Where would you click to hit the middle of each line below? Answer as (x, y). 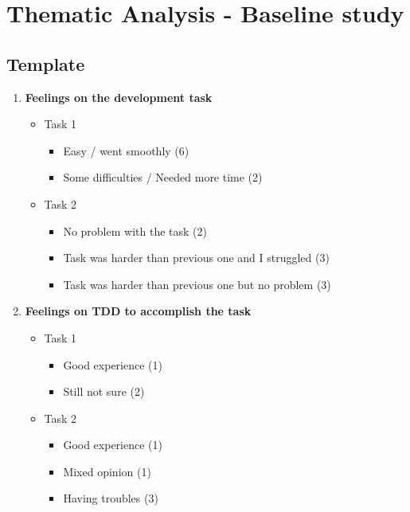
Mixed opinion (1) (107, 471)
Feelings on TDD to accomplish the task (138, 311)
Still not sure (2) (104, 391)
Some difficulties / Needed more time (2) (163, 177)
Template (46, 63)
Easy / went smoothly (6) (126, 150)
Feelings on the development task (119, 97)
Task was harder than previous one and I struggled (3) (196, 258)
